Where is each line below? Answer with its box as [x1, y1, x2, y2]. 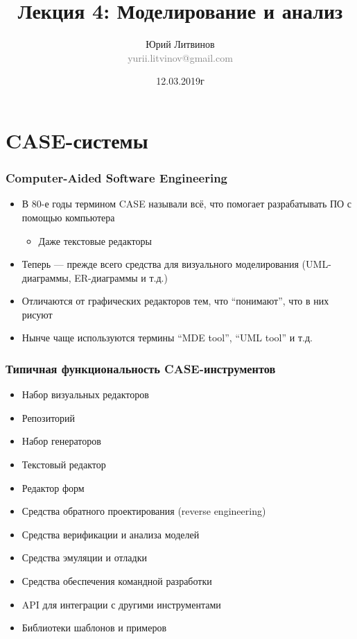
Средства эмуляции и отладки [21, 550, 147, 565]
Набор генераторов [21, 434, 101, 448]
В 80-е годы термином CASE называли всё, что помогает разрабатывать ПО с [21, 196, 352, 211]
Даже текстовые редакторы [38, 233, 152, 248]
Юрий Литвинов [146, 37, 215, 51]
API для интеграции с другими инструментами [21, 597, 221, 611]
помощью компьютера [21, 210, 115, 224]
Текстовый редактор [21, 457, 106, 472]
